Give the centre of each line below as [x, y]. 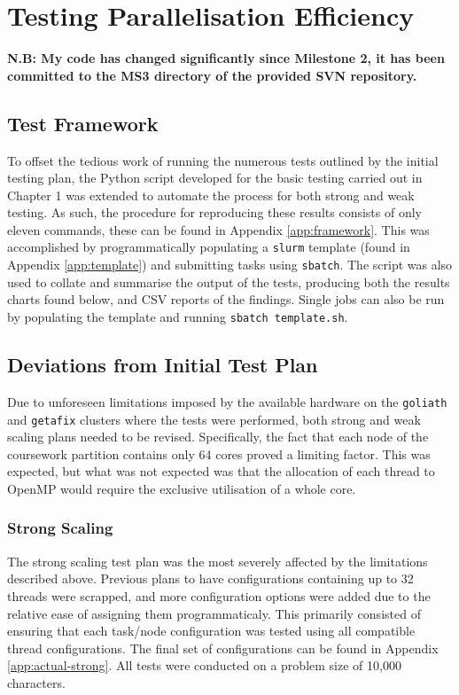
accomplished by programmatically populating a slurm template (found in [209, 247]
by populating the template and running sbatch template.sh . [178, 316]
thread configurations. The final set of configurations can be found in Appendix [223, 648]
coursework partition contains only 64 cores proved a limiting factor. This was [219, 453]
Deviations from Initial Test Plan [163, 365]
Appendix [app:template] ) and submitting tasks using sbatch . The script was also [230, 265]
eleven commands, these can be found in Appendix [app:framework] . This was [218, 229]
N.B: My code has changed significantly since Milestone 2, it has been [226, 58]
